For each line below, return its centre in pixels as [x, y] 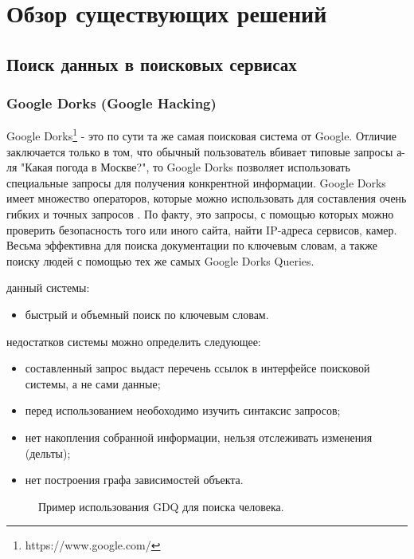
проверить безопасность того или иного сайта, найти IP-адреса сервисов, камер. [202, 229]
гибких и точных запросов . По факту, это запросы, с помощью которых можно [200, 214]
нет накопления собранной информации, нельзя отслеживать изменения [199, 437]
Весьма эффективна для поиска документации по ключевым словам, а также [192, 245]
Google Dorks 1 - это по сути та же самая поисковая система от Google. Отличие [202, 135]
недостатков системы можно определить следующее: [134, 341]
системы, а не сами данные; [93, 383]
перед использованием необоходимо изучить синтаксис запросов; [183, 410]
